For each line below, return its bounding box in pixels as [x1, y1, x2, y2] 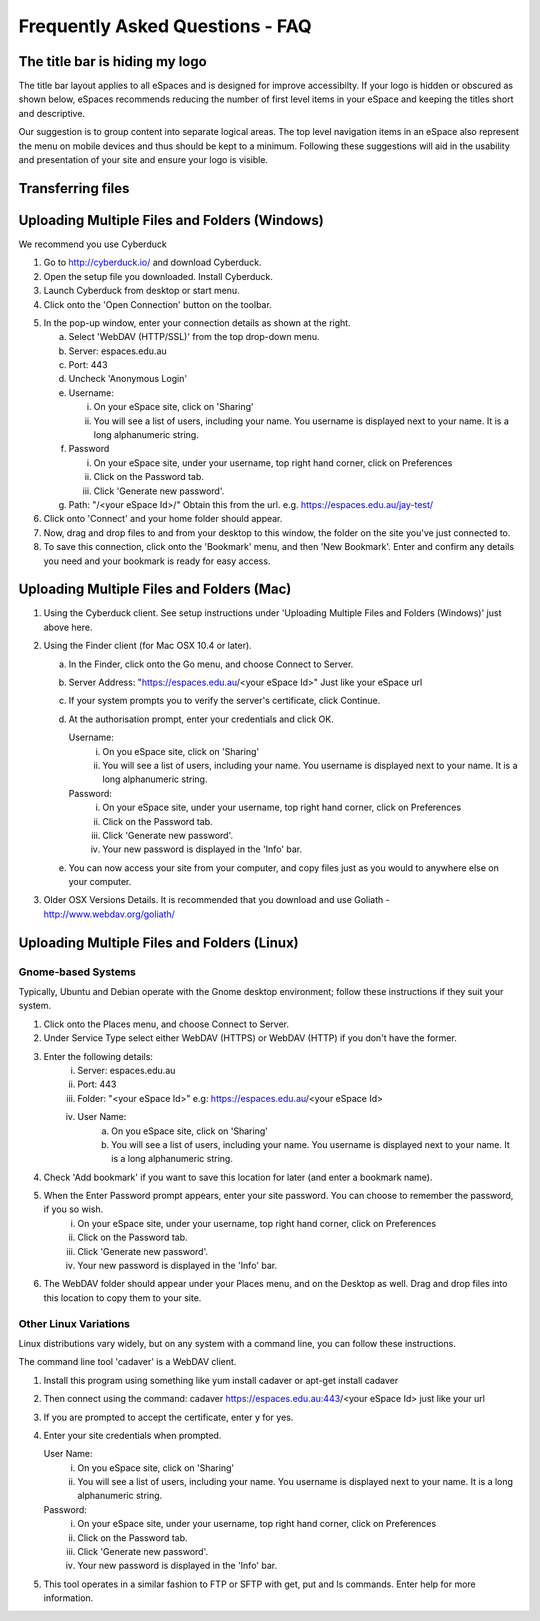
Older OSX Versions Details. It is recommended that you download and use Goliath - [43, 894, 390, 906]
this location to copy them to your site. [43, 1291, 202, 1304]
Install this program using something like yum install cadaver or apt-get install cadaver [43, 1374, 399, 1386]
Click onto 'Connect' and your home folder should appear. [43, 513, 283, 525]
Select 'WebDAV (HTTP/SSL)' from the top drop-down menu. [68, 331, 320, 343]
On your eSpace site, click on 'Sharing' [93, 401, 254, 413]
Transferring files [18, 180, 130, 197]
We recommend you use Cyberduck [18, 238, 167, 250]
